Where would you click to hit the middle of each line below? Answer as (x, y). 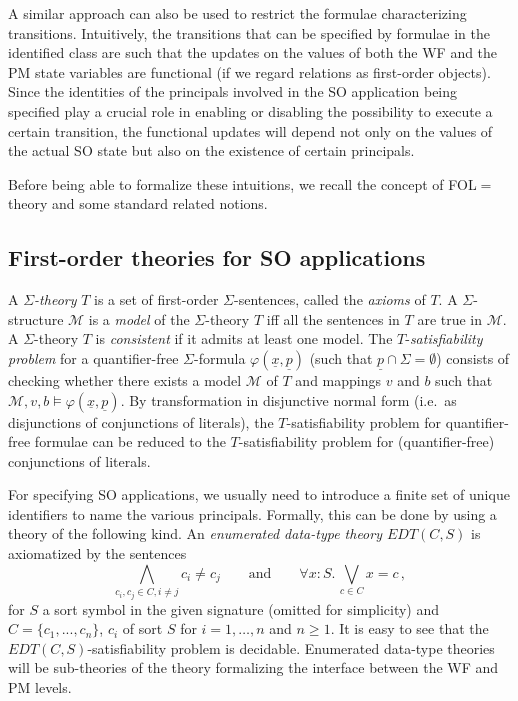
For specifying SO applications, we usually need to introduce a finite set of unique (259, 494)
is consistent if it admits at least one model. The (244, 338)
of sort (142, 628)
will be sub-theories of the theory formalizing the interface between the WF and (253, 667)
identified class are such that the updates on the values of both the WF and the (253, 52)
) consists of (473, 357)
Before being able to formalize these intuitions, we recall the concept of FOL (242, 183)
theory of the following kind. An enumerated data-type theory (195, 533)
